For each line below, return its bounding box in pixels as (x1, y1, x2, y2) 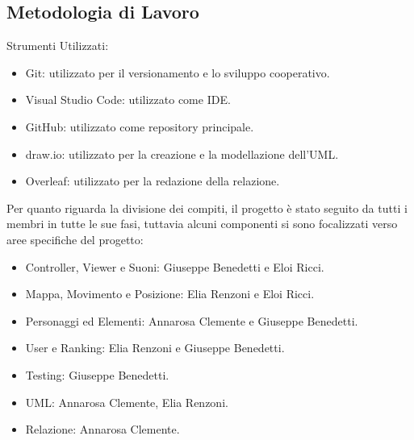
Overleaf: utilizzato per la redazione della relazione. (25, 172, 280, 189)
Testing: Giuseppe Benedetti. (25, 366, 169, 383)
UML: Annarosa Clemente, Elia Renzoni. (25, 393, 228, 410)
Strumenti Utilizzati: (6, 37, 109, 54)
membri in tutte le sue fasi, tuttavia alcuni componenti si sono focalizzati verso (6, 215, 398, 232)
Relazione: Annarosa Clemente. (25, 421, 180, 438)
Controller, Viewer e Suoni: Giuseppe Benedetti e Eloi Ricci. (25, 258, 324, 275)
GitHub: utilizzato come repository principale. (25, 118, 254, 135)
